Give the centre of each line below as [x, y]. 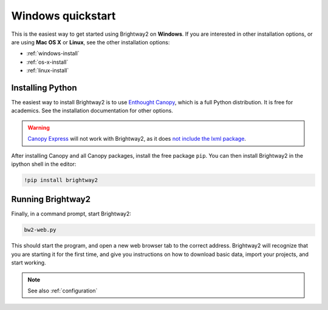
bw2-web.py [40, 230]
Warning [39, 127]
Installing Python [44, 88]
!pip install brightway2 [61, 180]
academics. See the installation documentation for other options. [92, 111]
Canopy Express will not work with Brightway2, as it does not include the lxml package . [137, 139]
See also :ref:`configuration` [63, 291]
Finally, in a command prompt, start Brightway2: [71, 214]
